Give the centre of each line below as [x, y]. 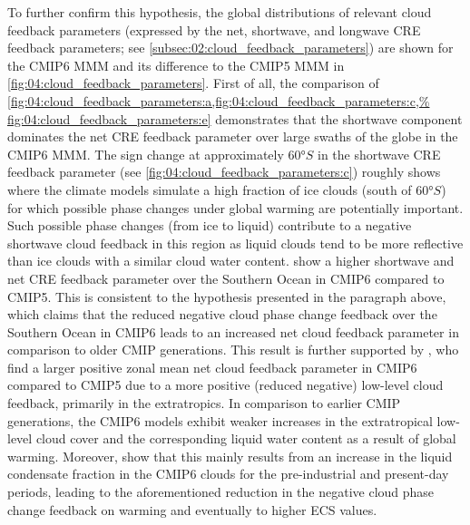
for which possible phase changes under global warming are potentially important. [235, 207]
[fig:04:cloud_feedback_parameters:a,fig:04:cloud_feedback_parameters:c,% [219, 100]
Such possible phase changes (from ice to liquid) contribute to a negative [210, 225]
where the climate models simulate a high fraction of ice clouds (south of [210, 189]
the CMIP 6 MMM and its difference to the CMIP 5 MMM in [176, 65]
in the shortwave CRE [379, 154]
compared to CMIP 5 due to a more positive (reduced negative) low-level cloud [225, 385]
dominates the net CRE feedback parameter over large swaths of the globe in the [233, 136]
